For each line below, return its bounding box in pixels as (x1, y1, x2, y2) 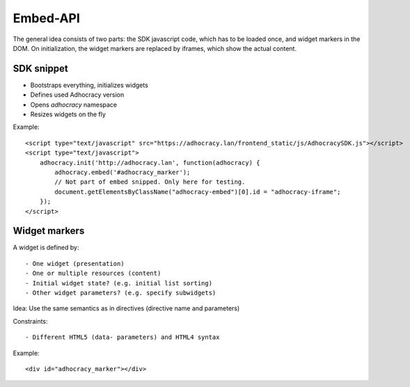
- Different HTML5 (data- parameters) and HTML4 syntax (25, 333, 220, 341)
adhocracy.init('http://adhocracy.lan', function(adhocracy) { (39, 159, 260, 166)
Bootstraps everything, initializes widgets (30, 81, 149, 89)
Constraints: (13, 317, 48, 325)
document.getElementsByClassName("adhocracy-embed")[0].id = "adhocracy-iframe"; (54, 188, 341, 196)
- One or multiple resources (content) (25, 269, 161, 278)
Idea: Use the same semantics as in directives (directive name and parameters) (13, 304, 240, 313)
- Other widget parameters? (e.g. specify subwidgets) (25, 289, 216, 297)
